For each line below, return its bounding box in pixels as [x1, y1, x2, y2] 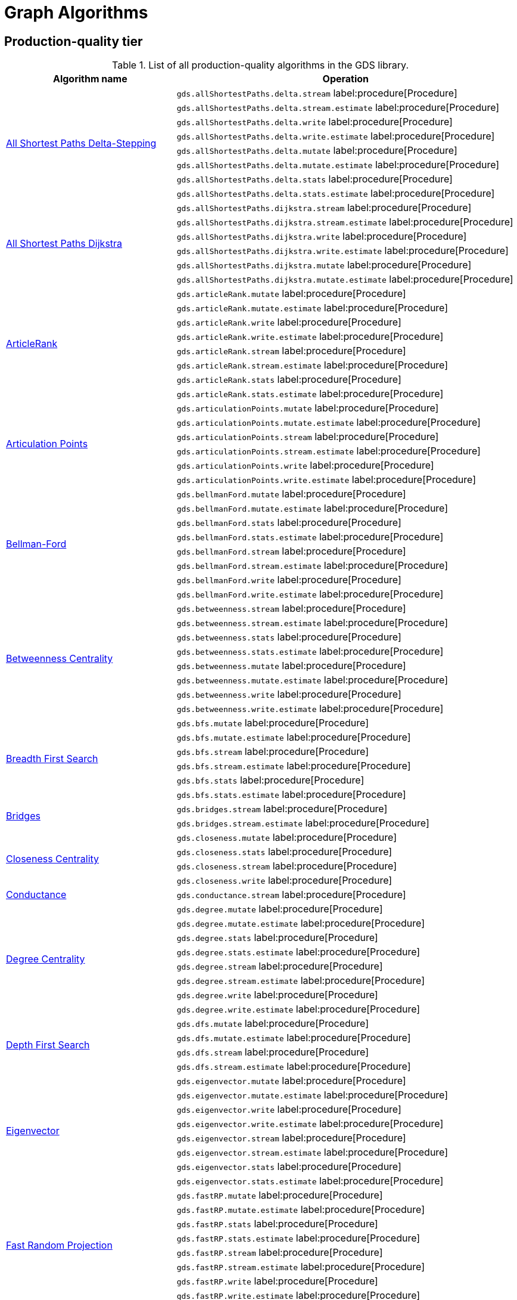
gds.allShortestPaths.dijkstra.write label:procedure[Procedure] [176, 230, 467, 243]
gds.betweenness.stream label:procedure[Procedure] [176, 602, 406, 615]
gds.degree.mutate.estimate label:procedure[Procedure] [176, 917, 425, 930]
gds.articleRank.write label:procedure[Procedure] [176, 316, 401, 329]
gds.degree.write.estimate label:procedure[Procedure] [176, 1003, 421, 1016]
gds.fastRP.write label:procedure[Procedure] [176, 1275, 378, 1287]
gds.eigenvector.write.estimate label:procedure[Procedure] [176, 1118, 444, 1130]
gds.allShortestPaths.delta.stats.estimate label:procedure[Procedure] [176, 187, 495, 200]
